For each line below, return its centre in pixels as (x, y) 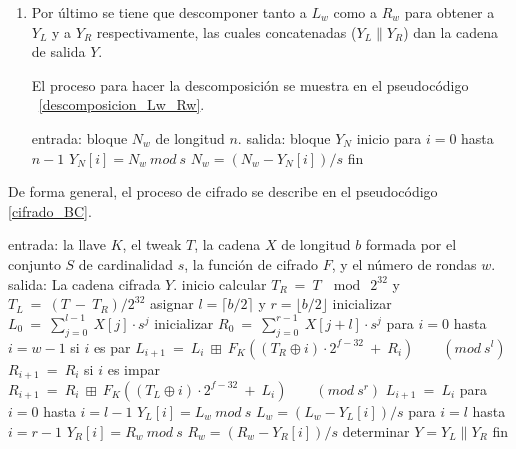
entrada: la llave (57, 244)
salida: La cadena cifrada (84, 283)
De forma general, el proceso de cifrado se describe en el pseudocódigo (223, 191)
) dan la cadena (451, 31)
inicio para (389, 137)
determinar (376, 430)
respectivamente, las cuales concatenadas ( (226, 31)
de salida (58, 51)
